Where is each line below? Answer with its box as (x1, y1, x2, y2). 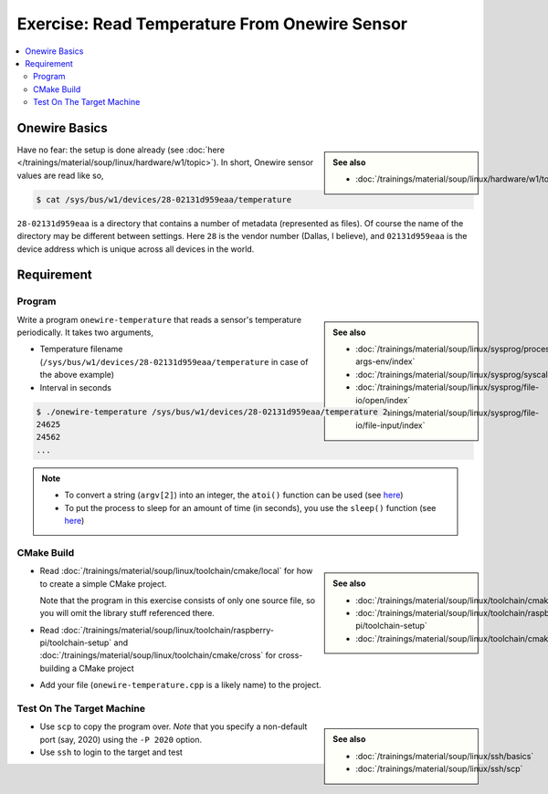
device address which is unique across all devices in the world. (16, 243, 255, 255)
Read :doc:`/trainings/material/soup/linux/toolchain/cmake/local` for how (39, 566, 313, 577)
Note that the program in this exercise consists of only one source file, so (39, 594, 315, 606)
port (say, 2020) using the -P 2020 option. (39, 734, 203, 745)
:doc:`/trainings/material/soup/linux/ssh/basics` (355, 750, 534, 761)
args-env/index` (355, 356, 416, 367)
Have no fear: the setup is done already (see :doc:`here (16, 144, 226, 155)
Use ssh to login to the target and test (39, 747, 183, 757)
